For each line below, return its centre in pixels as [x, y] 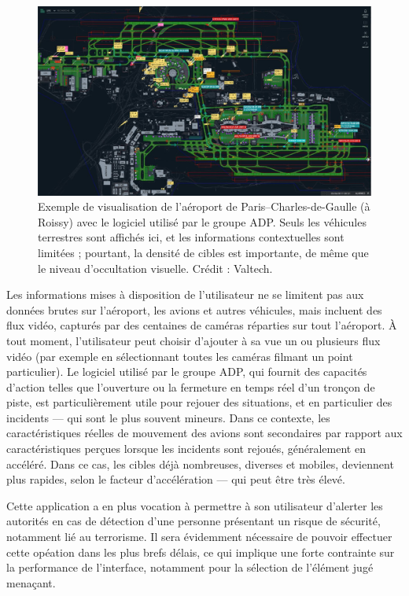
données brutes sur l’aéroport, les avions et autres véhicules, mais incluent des [194, 309]
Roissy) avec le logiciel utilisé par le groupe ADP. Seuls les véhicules [202, 221]
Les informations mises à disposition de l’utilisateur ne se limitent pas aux [185, 294]
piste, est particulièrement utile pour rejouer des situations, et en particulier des [199, 402]
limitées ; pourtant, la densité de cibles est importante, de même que [203, 252]
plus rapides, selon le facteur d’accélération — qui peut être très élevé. [176, 479]
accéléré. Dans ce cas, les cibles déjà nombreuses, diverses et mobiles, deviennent [200, 464]
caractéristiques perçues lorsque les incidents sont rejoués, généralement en [186, 449]
